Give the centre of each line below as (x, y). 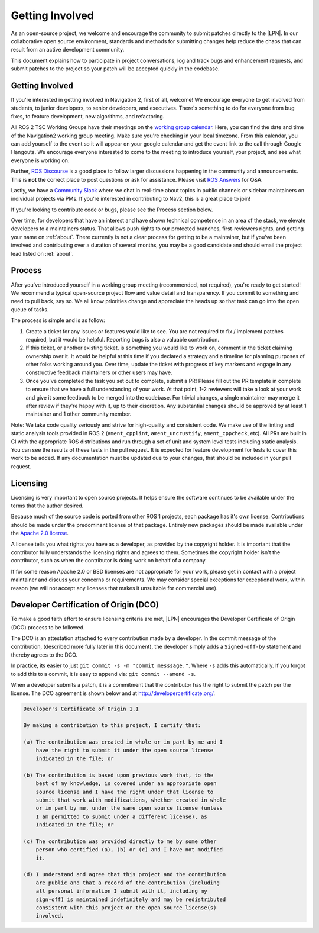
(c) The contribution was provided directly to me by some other (120, 841)
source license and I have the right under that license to (125, 792)
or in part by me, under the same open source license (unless (129, 808)
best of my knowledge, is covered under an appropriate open (126, 784)
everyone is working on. (40, 160)
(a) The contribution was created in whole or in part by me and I (123, 742)
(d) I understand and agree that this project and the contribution (125, 874)
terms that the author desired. (47, 506)
